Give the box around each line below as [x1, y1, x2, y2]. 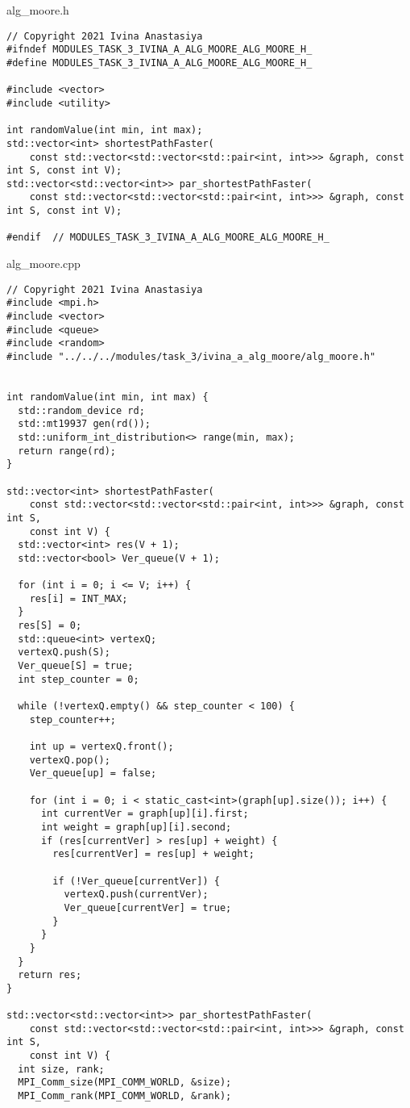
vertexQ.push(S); [18, 646, 110, 659]
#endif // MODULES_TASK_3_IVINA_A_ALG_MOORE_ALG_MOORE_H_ [6, 232, 329, 244]
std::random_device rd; [18, 404, 145, 416]
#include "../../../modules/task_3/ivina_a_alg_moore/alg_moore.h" [6, 350, 376, 362]
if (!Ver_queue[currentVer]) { [52, 875, 220, 887]
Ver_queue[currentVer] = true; [64, 901, 232, 914]
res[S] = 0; [18, 620, 82, 632]
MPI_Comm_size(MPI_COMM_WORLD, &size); [18, 1077, 232, 1089]
